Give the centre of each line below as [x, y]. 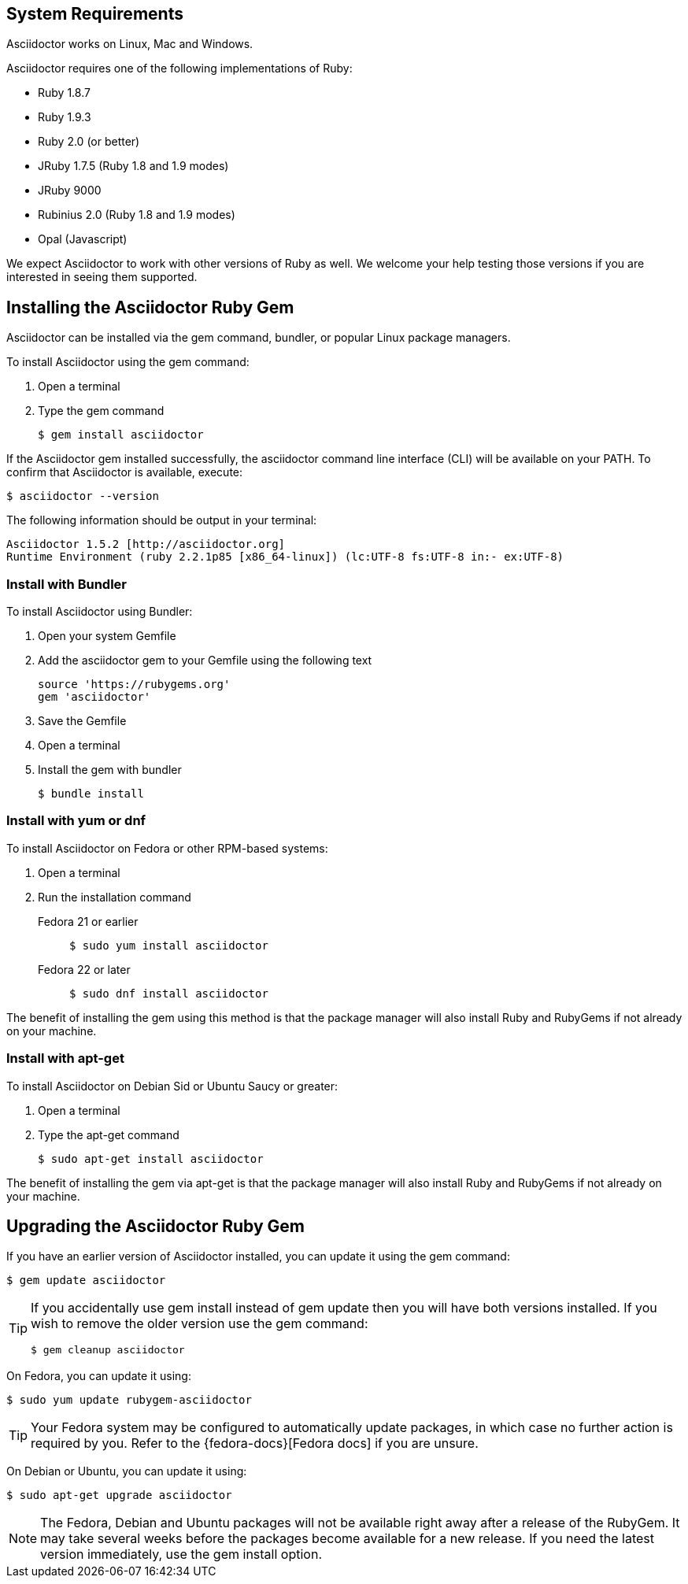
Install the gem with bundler [110, 770]
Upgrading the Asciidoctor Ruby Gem [155, 1226]
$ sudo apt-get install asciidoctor [151, 1158]
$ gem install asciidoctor [121, 435]
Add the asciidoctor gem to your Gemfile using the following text [205, 661]
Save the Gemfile [82, 721]
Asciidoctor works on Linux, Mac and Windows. [130, 44]
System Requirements [95, 14]
